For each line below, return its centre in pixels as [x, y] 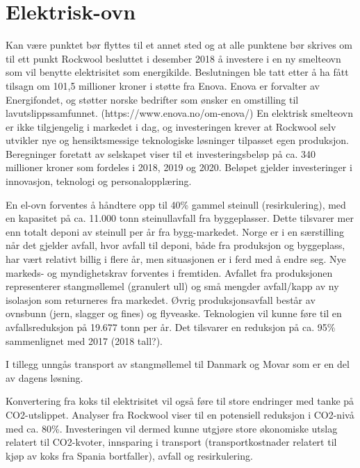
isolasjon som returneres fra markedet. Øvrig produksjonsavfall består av [161, 299]
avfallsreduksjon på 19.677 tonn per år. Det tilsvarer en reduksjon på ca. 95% [171, 327]
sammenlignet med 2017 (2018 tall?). [84, 340]
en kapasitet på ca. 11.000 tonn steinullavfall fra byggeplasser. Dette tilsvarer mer [180, 218]
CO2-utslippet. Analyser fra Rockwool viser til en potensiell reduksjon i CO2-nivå [180, 414]
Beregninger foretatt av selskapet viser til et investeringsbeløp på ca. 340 [161, 153]
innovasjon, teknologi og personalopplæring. [99, 181]
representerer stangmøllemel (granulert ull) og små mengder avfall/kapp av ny [172, 286]
